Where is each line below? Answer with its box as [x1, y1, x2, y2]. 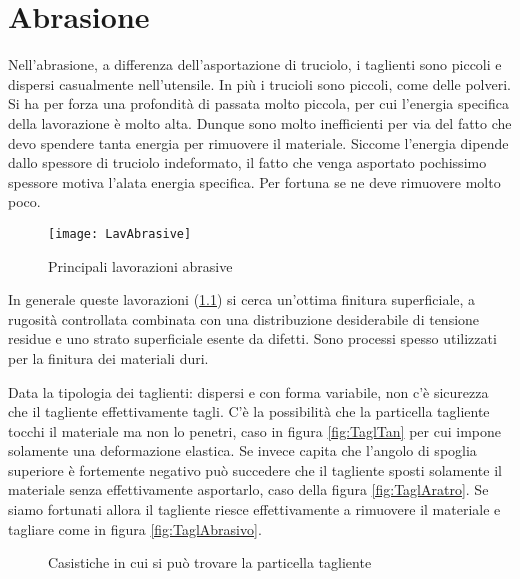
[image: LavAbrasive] [48, 226, 192, 241]
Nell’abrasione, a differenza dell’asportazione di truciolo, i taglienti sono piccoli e [8, 54, 502, 75]
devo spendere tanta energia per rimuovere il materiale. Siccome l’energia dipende [8, 132, 509, 153]
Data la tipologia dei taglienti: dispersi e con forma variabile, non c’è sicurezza [8, 381, 489, 402]
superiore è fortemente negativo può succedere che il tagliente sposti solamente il [8, 459, 502, 480]
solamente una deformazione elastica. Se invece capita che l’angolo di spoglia [8, 440, 477, 461]
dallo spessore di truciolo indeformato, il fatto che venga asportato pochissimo [8, 152, 487, 173]
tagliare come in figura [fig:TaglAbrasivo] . [8, 518, 262, 539]
